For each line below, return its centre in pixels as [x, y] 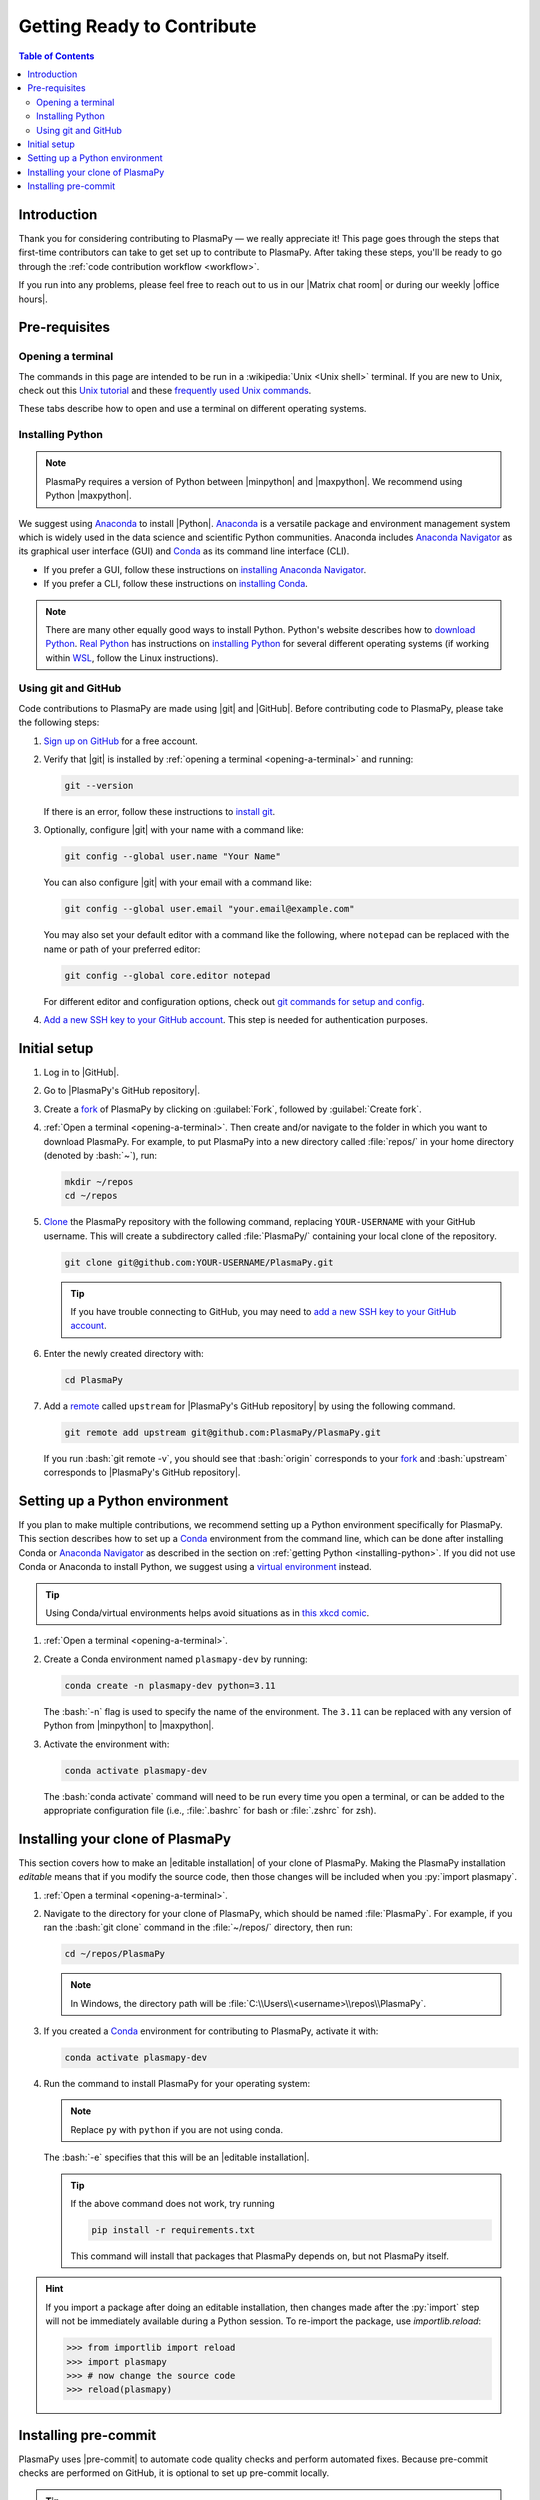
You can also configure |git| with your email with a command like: [177, 882]
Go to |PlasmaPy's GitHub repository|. [121, 1091]
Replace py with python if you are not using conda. [177, 2129]
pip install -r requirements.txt [173, 2230]
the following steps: [59, 722]
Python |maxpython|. [88, 496]
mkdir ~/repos [99, 1181]
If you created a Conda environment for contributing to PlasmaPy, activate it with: [211, 2031]
